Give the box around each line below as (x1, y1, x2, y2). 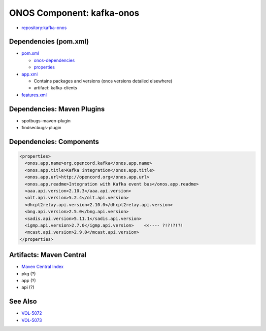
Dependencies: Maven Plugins (9, 105, 105, 113)
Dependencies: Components (9, 137, 100, 146)
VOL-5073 (21, 317, 42, 323)
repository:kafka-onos (21, 25, 67, 31)
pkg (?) (21, 270, 36, 276)
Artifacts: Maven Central (9, 251, 87, 259)
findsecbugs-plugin (21, 125, 62, 131)
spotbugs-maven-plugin (21, 117, 71, 123)
